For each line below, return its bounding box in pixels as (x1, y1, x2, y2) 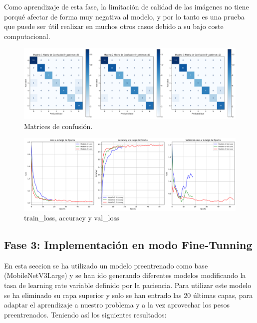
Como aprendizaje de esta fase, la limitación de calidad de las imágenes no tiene (4, 1, 249, 11)
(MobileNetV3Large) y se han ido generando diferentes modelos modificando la (4, 270, 246, 280)
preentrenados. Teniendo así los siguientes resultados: (4, 309, 167, 319)
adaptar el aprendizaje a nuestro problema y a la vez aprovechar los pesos (4, 299, 230, 310)
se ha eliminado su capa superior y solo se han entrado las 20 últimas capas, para (4, 289, 253, 300)
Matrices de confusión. (24, 120, 93, 131)
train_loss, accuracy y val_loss (24, 212, 119, 223)
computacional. (4, 30, 50, 41)
